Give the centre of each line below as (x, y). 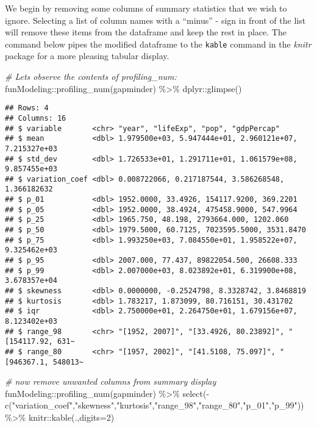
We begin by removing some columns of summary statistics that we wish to (146, 8)
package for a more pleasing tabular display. (87, 56)
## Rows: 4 (27, 108)
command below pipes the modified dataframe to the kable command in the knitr (158, 44)
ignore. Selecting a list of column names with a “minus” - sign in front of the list (155, 20)
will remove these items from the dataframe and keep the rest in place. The (146, 32)
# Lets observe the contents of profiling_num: (91, 77)
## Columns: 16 (36, 118)
